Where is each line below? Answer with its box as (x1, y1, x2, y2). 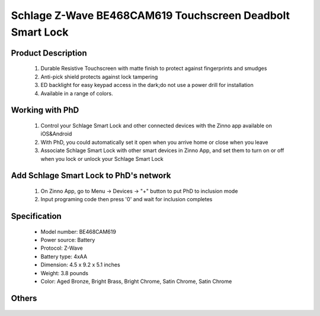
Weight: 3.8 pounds (40, 269, 89, 276)
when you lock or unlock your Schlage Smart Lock (40, 155, 164, 162)
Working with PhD (11, 105, 79, 115)
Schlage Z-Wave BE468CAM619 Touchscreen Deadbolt (11, 9, 290, 22)
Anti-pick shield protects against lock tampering (40, 73, 158, 80)
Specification (11, 211, 62, 221)
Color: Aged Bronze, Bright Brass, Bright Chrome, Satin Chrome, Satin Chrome (40, 278, 232, 285)
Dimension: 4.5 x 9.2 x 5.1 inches (40, 261, 121, 269)
